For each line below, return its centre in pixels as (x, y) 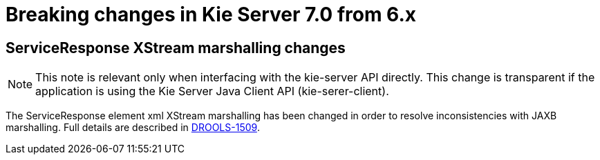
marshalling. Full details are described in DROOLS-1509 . (133, 128)
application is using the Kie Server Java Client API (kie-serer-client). (212, 91)
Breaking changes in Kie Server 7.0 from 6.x (211, 14)
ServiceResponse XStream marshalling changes (176, 48)
